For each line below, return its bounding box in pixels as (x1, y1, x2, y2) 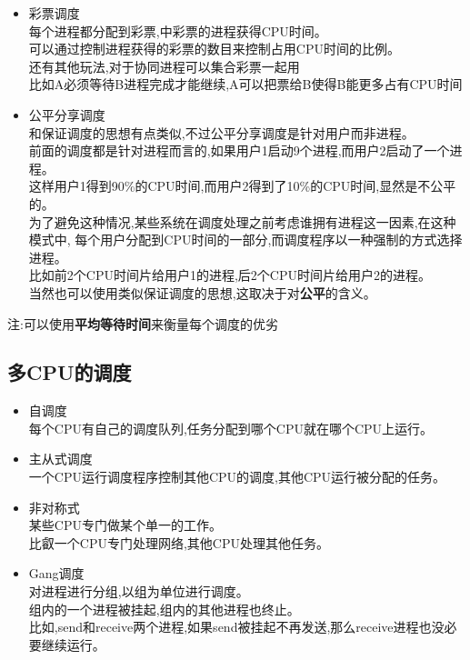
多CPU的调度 (7, 358, 132, 386)
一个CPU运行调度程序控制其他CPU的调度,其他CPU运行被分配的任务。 (28, 467, 446, 486)
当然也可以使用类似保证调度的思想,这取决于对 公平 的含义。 (28, 283, 376, 302)
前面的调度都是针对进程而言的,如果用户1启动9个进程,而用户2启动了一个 (28, 141, 450, 160)
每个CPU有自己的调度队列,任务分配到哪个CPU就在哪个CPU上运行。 (28, 418, 434, 437)
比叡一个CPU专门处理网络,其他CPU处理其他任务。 (28, 533, 329, 552)
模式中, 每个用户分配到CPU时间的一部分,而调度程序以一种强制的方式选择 (28, 230, 463, 249)
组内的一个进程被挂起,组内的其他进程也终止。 (28, 599, 300, 618)
